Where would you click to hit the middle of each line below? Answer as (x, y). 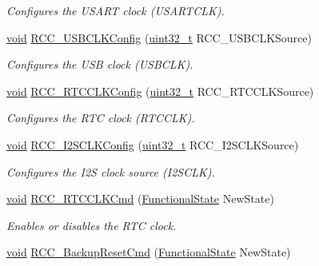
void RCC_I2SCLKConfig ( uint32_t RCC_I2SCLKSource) (153, 144)
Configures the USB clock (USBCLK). (100, 64)
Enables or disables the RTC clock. (92, 225)
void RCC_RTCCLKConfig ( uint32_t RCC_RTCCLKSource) (160, 91)
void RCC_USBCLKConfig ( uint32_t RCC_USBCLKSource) (159, 37)
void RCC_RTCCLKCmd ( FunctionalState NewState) (140, 199)
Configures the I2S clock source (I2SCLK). (111, 171)
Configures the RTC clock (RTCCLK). (101, 118)
